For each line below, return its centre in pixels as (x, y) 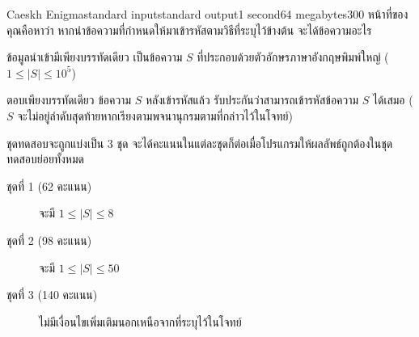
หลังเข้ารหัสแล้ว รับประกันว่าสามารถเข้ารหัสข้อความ (252, 100)
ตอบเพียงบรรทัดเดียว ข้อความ (69, 100)
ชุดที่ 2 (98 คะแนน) (49, 240)
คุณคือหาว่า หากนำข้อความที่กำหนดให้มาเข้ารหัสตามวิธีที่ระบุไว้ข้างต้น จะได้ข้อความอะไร (189, 29)
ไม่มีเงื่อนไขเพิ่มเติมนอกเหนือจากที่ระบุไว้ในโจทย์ (140, 321)
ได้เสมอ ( (393, 100)
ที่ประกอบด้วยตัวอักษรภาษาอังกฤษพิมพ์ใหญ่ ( (293, 57)
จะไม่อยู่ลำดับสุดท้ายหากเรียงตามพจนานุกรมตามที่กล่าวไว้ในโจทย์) (155, 115)
